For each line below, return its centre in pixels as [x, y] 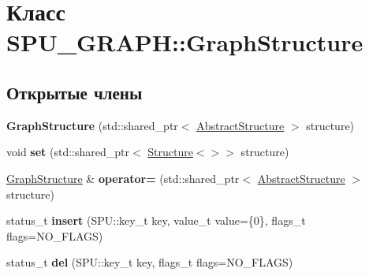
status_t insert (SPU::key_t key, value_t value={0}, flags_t [156, 220]
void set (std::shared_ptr [68, 152]
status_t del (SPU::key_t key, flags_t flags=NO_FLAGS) [150, 262]
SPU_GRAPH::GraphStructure [185, 42]
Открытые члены [75, 92]
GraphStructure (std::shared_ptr [92, 125]
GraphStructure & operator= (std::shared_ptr [123, 178]
